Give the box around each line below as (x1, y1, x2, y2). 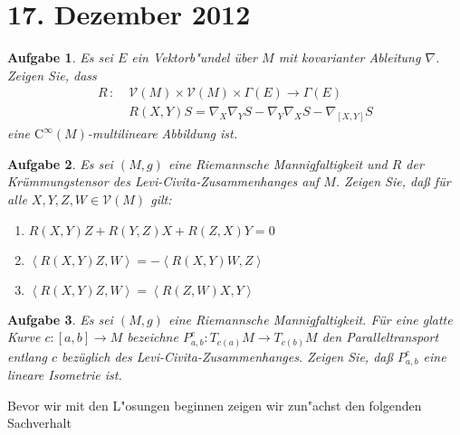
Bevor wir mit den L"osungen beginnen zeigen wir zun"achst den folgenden (7, 395, 422, 414)
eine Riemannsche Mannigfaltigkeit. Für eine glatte (168, 309, 453, 328)
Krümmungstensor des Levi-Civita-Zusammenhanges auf (7, 172, 320, 191)
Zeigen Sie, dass (7, 65, 97, 84)
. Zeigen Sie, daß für (335, 172, 451, 191)
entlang (7, 346, 48, 365)
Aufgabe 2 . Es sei (7, 154, 113, 173)
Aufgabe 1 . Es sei (7, 48, 113, 67)
